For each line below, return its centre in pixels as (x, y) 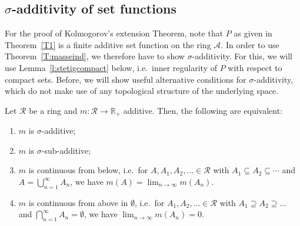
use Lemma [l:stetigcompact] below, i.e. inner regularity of (111, 67)
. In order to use (250, 44)
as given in (253, 33)
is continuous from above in (78, 202)
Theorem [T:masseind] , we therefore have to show (95, 56)
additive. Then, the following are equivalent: (203, 110)
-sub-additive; (66, 150)
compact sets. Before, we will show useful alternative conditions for (126, 79)
